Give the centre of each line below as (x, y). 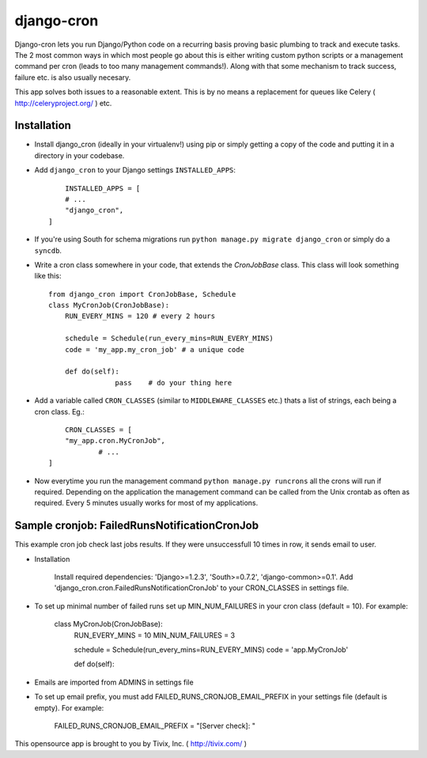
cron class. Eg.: (59, 411)
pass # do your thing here (174, 383)
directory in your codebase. (79, 155)
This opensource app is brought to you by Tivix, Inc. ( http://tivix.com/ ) (131, 744)
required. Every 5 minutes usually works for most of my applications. (146, 503)
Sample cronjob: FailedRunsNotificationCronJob (137, 526)
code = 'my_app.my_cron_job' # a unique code (155, 349)
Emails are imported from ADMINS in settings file (114, 682)
